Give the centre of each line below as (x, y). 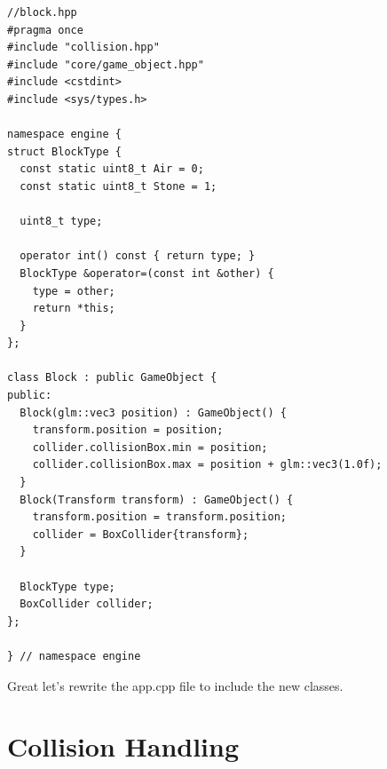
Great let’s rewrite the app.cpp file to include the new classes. (175, 685)
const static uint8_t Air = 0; (112, 169)
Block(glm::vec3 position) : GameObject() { (153, 412)
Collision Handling (123, 746)
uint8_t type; (61, 222)
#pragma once (45, 30)
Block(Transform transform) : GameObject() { (157, 499)
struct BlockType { (64, 151)
